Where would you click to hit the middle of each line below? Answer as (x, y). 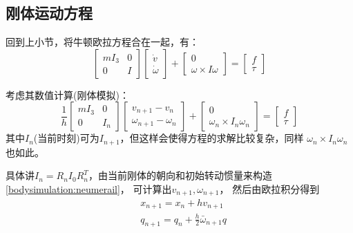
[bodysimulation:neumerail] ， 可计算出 (89, 189)
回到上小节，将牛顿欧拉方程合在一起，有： (102, 42)
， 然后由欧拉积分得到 (269, 189)
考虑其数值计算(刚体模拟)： (67, 94)
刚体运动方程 (49, 13)
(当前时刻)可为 (66, 138)
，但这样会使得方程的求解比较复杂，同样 (212, 138)
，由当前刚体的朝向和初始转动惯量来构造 (180, 175)
